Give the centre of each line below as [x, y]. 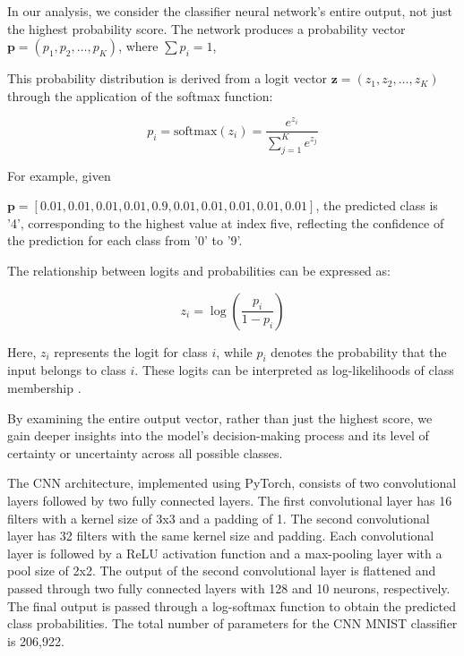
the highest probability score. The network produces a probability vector [206, 28]
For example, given [59, 175]
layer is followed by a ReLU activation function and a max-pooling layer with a [225, 553]
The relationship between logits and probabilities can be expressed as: [199, 271]
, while [234, 351]
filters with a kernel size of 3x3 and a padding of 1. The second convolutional [219, 518]
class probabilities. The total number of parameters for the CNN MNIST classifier [232, 623]
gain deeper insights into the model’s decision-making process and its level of [218, 435]
